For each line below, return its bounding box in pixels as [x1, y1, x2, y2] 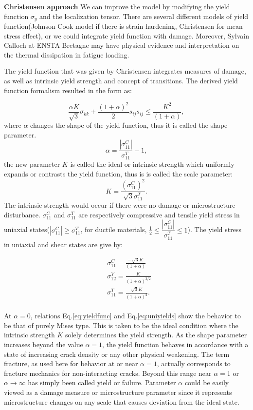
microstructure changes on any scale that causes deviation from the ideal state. [4, 396, 239, 407]
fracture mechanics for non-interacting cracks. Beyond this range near [4, 368, 212, 378]
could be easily [184, 377, 229, 388]
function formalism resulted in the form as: [4, 85, 132, 95]
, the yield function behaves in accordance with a [102, 339, 249, 350]
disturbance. [4, 209, 40, 219]
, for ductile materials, [80, 224, 147, 234]
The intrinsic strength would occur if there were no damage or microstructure [4, 200, 235, 210]
